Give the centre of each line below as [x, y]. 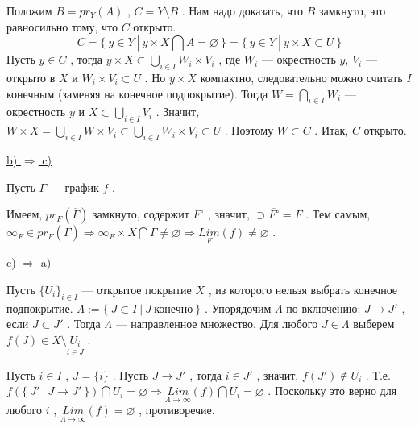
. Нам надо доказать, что [242, 10]
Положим [29, 10]
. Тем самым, [338, 214]
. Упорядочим [238, 307]
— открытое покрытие [137, 289]
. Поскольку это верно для [332, 391]
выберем [374, 324]
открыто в [31, 77]
